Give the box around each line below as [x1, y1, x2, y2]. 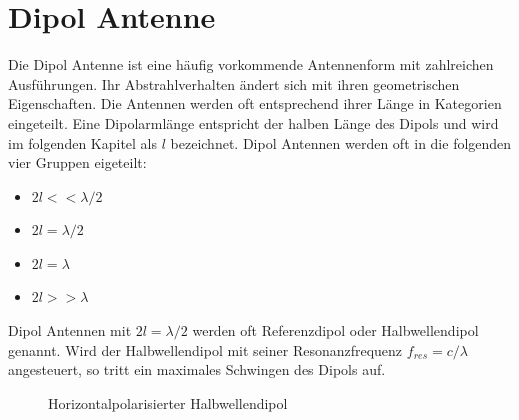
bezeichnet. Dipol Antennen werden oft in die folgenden [170, 132, 512, 153]
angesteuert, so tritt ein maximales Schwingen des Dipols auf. [8, 359, 386, 380]
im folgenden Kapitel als [8, 132, 158, 153]
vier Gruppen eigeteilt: [8, 152, 147, 173]
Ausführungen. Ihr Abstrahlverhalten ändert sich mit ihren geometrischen [8, 73, 460, 94]
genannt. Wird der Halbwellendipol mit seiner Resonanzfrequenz [8, 339, 403, 360]
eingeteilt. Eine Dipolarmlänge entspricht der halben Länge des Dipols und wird [8, 112, 499, 133]
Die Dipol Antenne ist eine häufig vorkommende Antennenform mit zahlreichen [8, 54, 494, 75]
